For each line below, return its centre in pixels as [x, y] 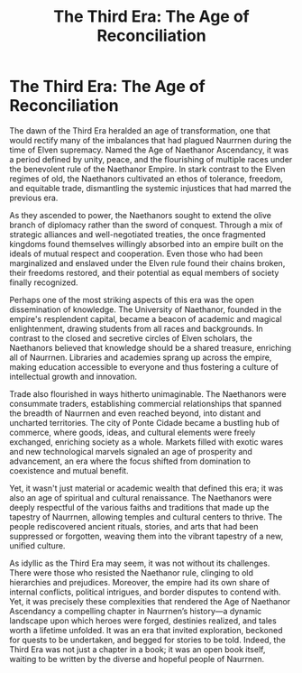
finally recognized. [44, 282]
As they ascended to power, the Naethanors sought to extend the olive [141, 215]
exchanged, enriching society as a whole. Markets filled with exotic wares [146, 442]
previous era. [34, 198]
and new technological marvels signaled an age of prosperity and [131, 451]
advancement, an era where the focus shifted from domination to [130, 461]
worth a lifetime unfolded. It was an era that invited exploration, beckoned [146, 630]
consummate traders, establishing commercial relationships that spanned [146, 403]
